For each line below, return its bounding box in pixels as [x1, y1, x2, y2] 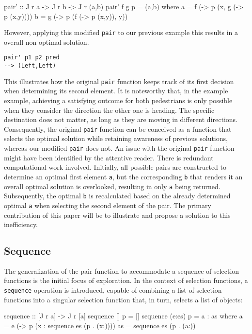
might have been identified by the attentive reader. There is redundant [4, 152, 214, 162]
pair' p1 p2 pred [4, 54, 60, 61]
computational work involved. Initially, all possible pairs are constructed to [4, 162, 227, 172]
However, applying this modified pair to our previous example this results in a [4, 27, 238, 37]
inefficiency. [4, 219, 38, 229]
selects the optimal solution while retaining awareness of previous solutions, [4, 133, 228, 143]
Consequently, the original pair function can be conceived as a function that [4, 123, 232, 134]
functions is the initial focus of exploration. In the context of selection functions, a [4, 275, 248, 285]
